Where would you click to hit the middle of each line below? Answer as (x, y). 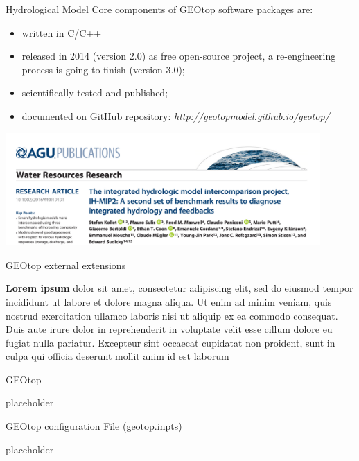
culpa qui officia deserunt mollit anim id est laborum (117, 356)
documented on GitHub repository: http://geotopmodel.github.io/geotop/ (176, 115)
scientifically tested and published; (95, 93)
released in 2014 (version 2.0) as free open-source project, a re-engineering (179, 56)
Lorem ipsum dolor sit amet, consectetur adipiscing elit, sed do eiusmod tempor (179, 288)
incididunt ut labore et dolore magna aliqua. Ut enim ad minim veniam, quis (169, 301)
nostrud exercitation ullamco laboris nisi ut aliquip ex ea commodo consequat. (172, 315)
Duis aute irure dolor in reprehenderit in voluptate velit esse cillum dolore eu (169, 329)
